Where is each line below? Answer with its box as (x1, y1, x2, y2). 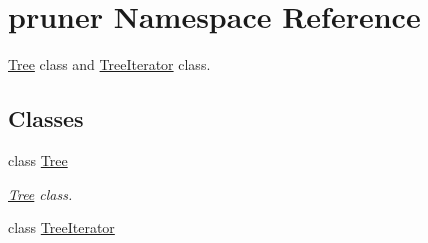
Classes (8, 103, 84, 134)
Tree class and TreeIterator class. (8, 54, 211, 75)
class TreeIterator (8, 217, 115, 238)
